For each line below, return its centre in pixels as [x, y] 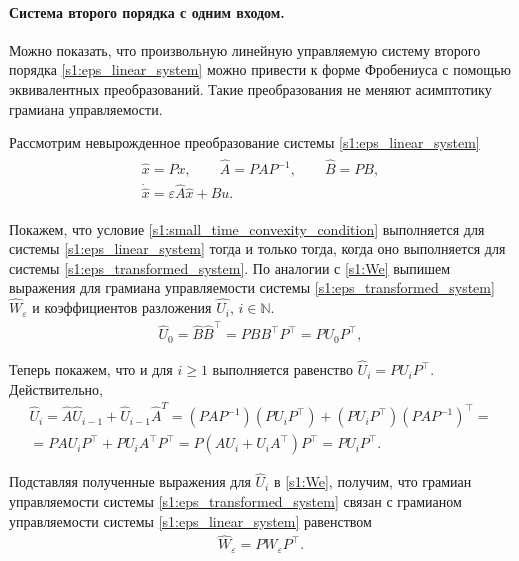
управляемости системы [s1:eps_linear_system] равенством [190, 520]
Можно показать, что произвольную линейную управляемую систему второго [245, 49]
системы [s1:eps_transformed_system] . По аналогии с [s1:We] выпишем [230, 267]
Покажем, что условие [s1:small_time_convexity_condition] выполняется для [247, 228]
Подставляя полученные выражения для [130, 481]
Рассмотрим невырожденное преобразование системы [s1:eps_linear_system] [244, 142]
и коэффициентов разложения [122, 307]
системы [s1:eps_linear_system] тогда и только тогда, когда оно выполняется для [257, 248]
